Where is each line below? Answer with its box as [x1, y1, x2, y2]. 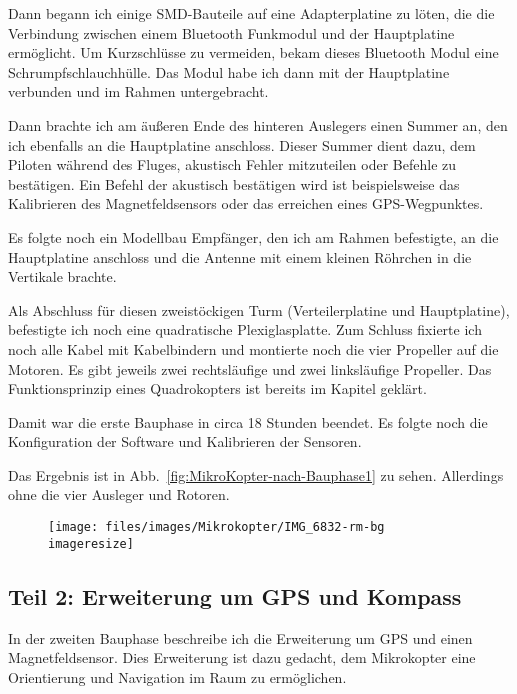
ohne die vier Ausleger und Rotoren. [8, 484, 230, 505]
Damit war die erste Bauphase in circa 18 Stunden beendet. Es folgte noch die [8, 411, 488, 432]
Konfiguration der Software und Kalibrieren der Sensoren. [8, 431, 362, 452]
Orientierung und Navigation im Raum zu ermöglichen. [8, 666, 347, 687]
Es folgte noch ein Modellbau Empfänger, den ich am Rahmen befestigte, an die [8, 226, 499, 247]
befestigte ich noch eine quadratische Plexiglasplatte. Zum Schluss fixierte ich [8, 319, 482, 340]
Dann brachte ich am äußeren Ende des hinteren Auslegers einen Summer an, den [8, 114, 508, 135]
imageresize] [48, 536, 134, 551]
